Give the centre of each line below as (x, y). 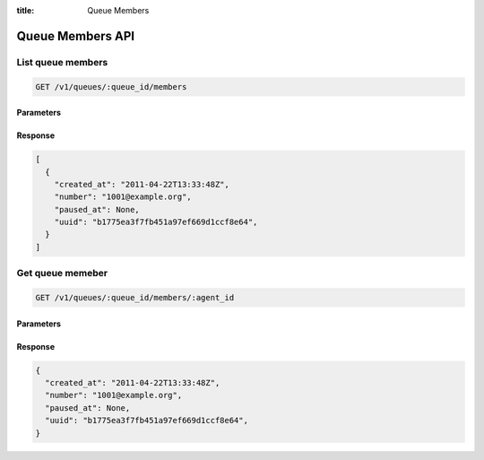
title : (26, 10)
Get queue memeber (62, 273)
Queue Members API (75, 36)
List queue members (62, 62)
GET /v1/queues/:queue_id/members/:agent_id (135, 298)
